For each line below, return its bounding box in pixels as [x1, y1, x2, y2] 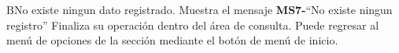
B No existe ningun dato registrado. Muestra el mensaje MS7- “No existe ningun [6, 2, 393, 17]
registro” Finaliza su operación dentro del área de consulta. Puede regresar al [6, 16, 379, 33]
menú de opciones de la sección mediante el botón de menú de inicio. [6, 32, 338, 48]
